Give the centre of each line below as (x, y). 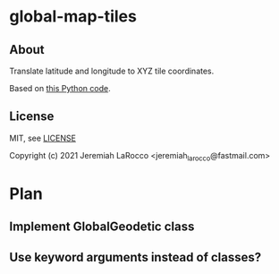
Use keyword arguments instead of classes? (135, 257)
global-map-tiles (73, 17)
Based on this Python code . (60, 88)
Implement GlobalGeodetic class (102, 227)
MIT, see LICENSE (42, 138)
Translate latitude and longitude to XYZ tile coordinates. (112, 71)
